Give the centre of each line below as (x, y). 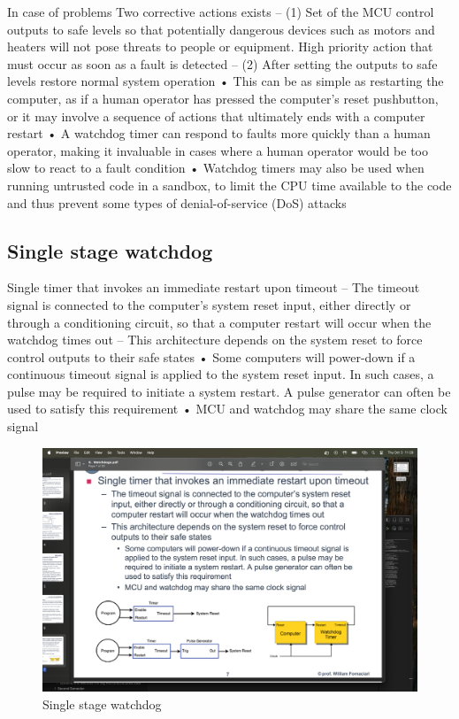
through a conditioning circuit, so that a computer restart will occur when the (219, 322)
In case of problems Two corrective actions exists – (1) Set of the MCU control (221, 12)
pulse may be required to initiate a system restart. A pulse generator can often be (229, 391)
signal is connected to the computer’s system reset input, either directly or (209, 304)
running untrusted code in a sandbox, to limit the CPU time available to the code (229, 185)
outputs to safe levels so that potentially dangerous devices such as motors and (221, 29)
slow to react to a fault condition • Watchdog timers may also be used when (216, 168)
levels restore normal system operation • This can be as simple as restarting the (226, 81)
